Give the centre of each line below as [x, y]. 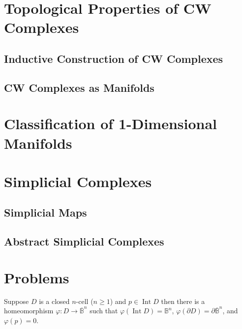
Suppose [16, 301]
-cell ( [85, 301]
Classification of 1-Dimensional [111, 123]
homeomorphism [29, 311]
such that [104, 311]
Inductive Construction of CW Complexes [114, 58]
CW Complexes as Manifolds [79, 87]
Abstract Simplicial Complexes [84, 241]
